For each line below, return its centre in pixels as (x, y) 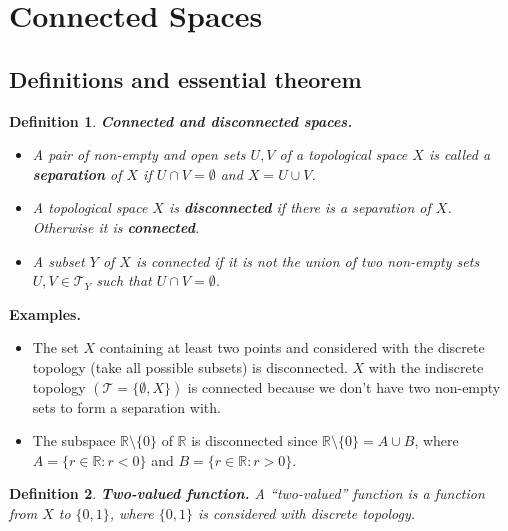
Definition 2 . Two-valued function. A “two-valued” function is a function (247, 493)
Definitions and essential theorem (185, 78)
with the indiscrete (426, 366)
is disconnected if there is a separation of (299, 207)
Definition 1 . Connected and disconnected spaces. (181, 120)
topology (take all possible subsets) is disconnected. (190, 366)
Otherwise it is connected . (116, 226)
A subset (58, 260)
